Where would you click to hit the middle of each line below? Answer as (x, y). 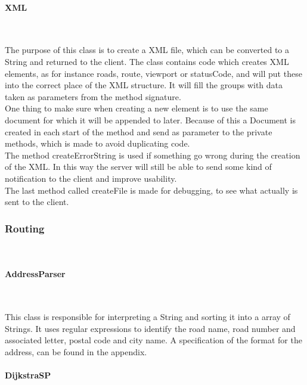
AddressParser (35, 274)
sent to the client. (37, 202)
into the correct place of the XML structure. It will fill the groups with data (144, 85)
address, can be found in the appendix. (76, 351)
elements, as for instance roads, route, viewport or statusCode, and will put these (153, 73)
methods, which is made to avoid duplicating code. (97, 143)
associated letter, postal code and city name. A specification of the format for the (153, 340)
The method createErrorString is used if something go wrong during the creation (153, 155)
